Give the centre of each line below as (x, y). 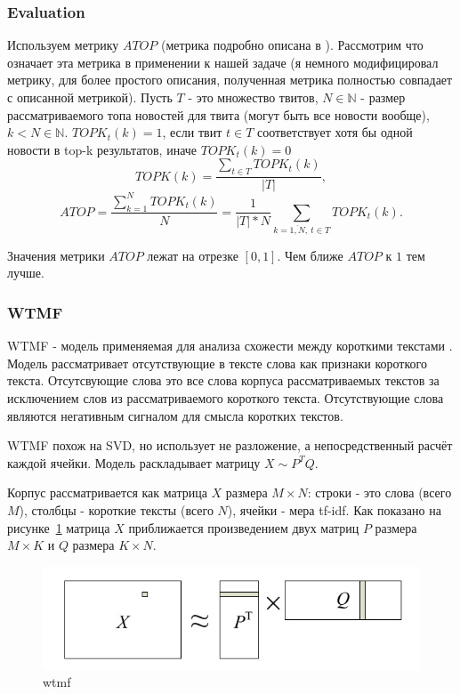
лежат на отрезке (193, 255)
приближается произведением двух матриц (244, 527)
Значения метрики (56, 255)
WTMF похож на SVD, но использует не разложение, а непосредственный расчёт (230, 445)
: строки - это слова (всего (379, 492)
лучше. (26, 273)
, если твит (192, 132)
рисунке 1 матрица (59, 527)
